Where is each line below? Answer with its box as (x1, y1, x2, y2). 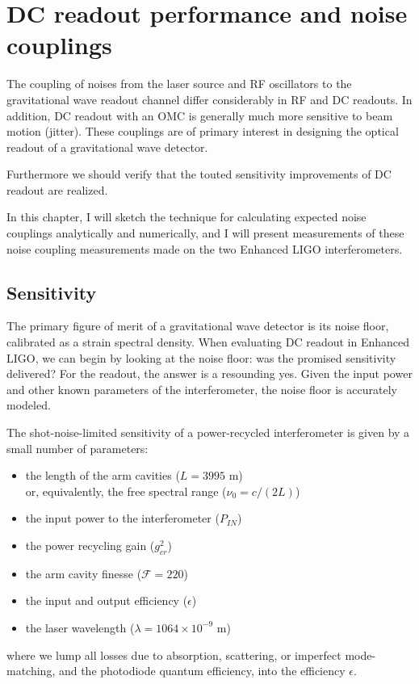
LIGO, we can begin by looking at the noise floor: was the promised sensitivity (6, 349, 396, 366)
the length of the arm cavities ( (25, 467, 180, 484)
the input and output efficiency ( (25, 592, 188, 609)
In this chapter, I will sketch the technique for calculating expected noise (6, 208, 367, 225)
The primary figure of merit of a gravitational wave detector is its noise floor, (6, 317, 389, 334)
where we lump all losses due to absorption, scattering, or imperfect (6, 646, 341, 663)
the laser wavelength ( (25, 619, 135, 636)
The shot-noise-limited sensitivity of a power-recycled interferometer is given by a (6, 424, 410, 441)
